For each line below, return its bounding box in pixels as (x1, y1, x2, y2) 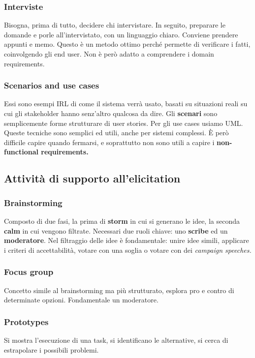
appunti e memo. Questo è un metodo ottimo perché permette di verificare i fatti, (4, 39, 251, 49)
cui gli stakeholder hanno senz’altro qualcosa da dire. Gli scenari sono (4, 108, 218, 118)
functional (4, 147, 38, 157)
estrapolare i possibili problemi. (4, 344, 99, 355)
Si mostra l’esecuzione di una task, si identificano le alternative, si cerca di (4, 334, 228, 345)
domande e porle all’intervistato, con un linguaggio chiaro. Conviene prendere (4, 29, 238, 39)
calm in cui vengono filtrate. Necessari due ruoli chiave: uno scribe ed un (4, 225, 228, 236)
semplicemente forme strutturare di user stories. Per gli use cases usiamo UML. (4, 118, 243, 128)
